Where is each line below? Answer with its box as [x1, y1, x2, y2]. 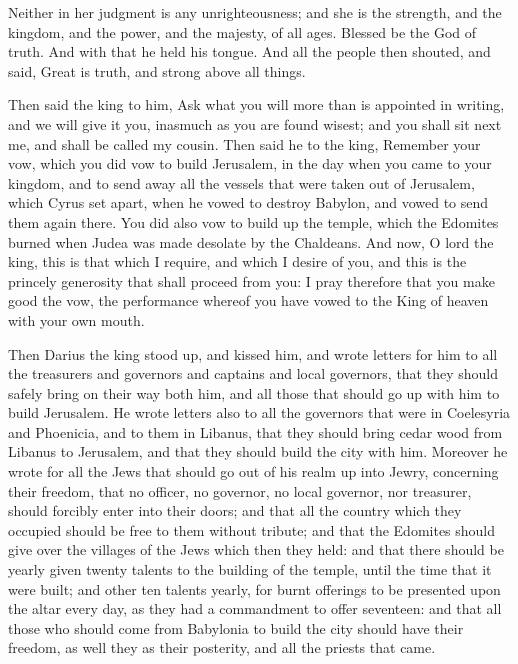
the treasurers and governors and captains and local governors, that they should [8, 363, 498, 384]
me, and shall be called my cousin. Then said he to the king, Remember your [8, 133, 481, 154]
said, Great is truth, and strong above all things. [8, 60, 306, 81]
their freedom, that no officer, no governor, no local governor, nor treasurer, [8, 480, 472, 501]
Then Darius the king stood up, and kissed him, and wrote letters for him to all [8, 343, 498, 364]
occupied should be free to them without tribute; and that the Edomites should [8, 519, 496, 540]
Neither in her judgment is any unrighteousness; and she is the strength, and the [8, 2, 502, 22]
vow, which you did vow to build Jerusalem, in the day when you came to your [8, 153, 492, 174]
